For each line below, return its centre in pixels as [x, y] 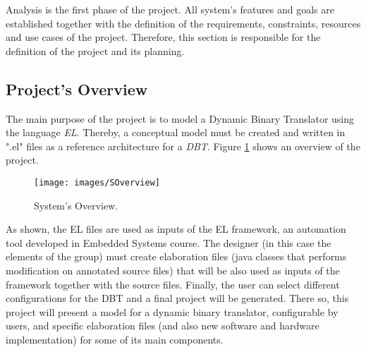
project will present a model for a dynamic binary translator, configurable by [172, 311]
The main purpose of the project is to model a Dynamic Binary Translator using [180, 118]
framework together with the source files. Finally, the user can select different [173, 284]
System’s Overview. [76, 205]
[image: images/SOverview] [97, 182]
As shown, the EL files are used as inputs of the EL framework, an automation [176, 229]
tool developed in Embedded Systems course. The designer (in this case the [169, 242]
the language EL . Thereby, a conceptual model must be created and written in [176, 132]
